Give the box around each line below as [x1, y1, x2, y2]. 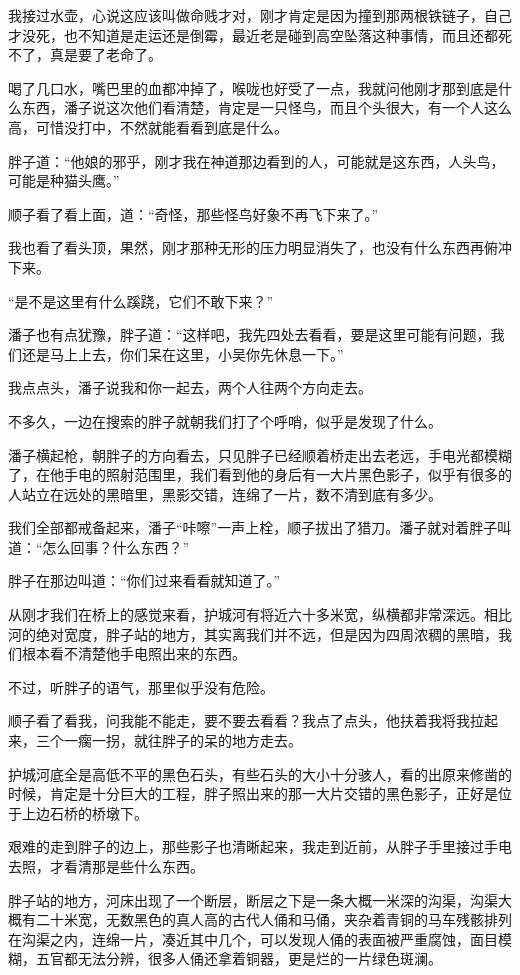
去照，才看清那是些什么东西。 [8, 856, 204, 876]
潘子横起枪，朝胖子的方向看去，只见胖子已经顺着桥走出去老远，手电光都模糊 [8, 444, 512, 465]
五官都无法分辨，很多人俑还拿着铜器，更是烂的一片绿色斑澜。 [35, 948, 442, 969]
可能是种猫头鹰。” [8, 170, 120, 191]
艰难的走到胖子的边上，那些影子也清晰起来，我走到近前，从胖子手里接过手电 [8, 836, 512, 857]
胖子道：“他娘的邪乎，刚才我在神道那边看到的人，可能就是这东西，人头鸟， [8, 150, 505, 171]
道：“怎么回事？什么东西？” [8, 536, 190, 557]
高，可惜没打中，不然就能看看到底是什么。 [8, 116, 288, 137]
